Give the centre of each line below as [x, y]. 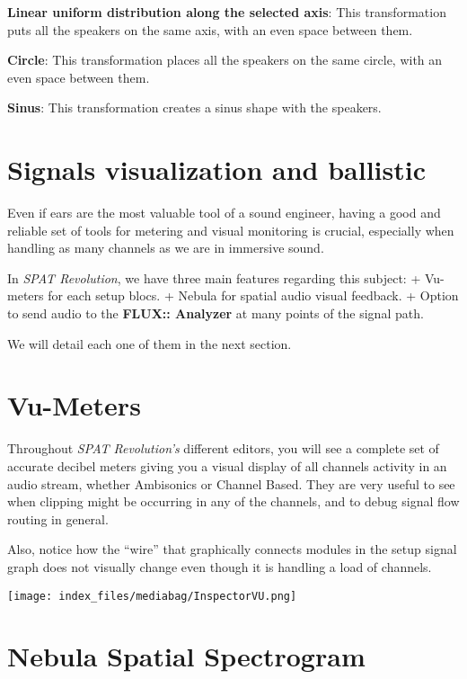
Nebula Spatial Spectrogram [186, 656]
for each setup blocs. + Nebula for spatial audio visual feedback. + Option [253, 295]
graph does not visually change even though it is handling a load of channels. [220, 566]
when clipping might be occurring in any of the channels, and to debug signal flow [233, 501]
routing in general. [58, 518]
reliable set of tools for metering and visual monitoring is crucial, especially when [231, 230]
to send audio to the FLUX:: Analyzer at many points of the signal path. [216, 313]
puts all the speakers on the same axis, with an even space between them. [210, 29]
